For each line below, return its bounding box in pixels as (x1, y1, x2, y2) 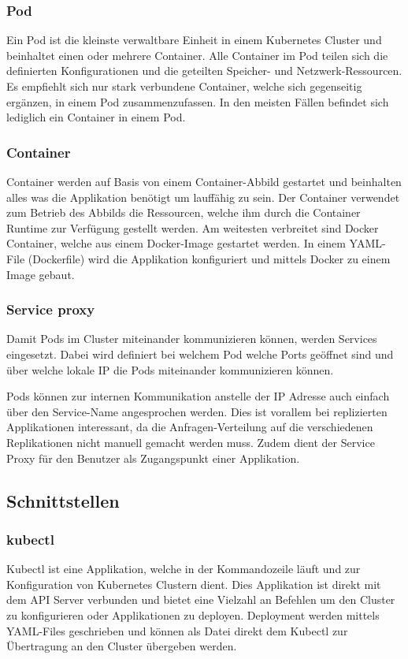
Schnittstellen (6, 488, 120, 512)
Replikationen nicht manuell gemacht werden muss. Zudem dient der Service (6, 434, 375, 450)
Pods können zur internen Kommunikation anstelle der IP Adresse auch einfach (6, 388, 390, 404)
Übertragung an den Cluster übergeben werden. (6, 638, 237, 654)
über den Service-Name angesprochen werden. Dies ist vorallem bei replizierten (6, 403, 388, 419)
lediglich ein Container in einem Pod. (6, 109, 186, 125)
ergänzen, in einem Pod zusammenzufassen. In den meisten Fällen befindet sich (6, 93, 389, 110)
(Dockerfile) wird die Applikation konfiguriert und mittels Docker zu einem (28, 250, 391, 266)
